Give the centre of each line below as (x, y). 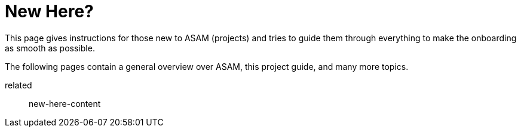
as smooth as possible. (50, 48)
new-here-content (65, 103)
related (19, 85)
